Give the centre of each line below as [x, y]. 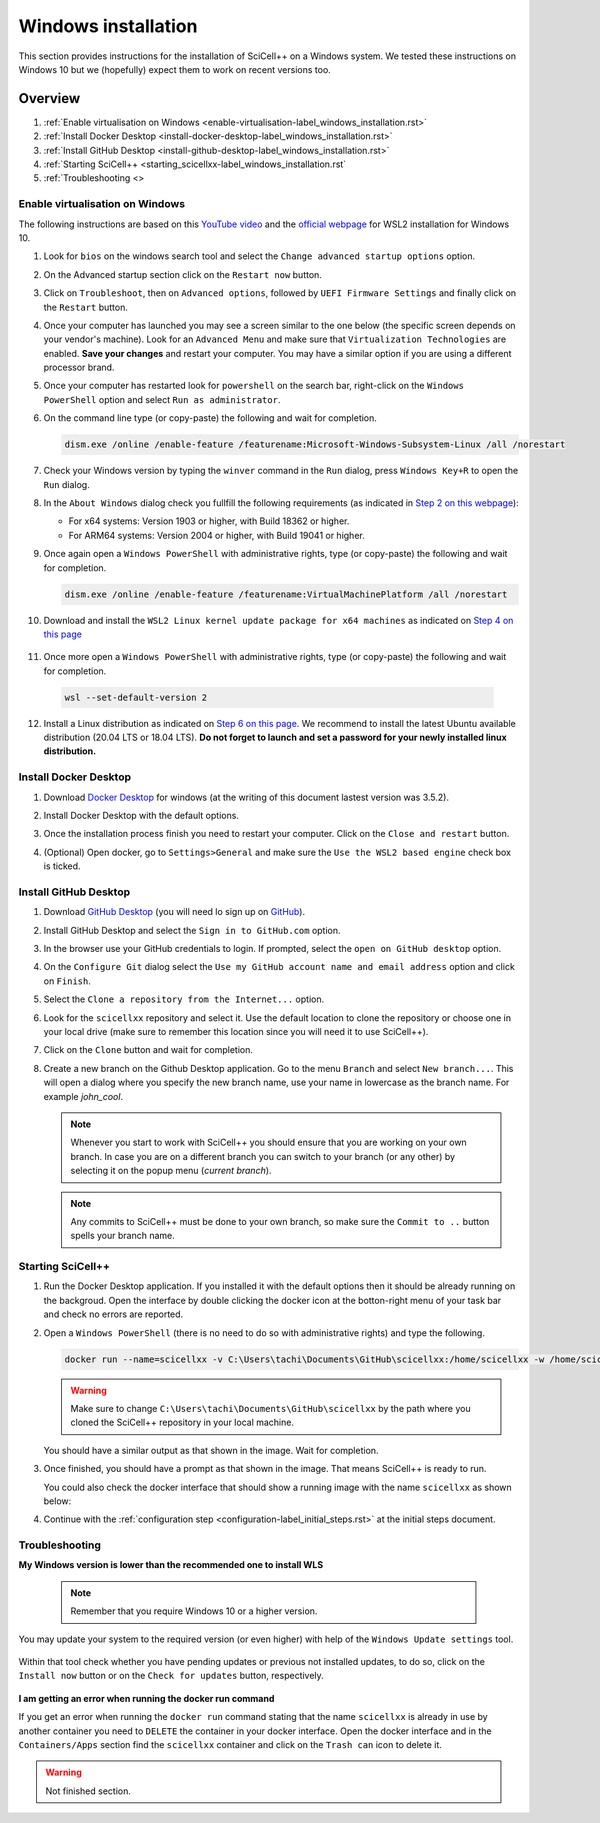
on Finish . [67, 981]
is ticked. [62, 866]
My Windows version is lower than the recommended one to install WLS [171, 1565]
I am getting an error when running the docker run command [146, 1698]
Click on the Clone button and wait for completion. [148, 1050]
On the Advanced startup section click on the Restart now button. [182, 274]
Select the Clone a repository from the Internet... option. [184, 999]
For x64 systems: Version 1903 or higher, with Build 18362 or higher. [209, 521]
